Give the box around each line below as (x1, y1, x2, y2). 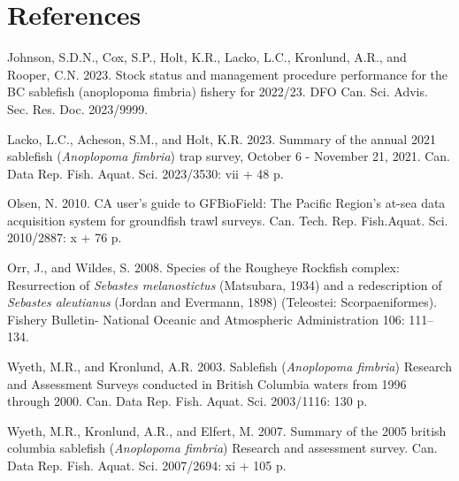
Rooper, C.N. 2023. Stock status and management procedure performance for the (7, 65, 448, 83)
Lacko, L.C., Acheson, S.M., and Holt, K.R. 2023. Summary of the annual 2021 (7, 129, 436, 148)
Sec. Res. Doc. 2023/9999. (7, 99, 149, 118)
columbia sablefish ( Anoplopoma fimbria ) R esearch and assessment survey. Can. (7, 439, 438, 457)
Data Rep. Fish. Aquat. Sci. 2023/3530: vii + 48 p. (7, 164, 284, 182)
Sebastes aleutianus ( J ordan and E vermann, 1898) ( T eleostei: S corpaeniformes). (7, 293, 438, 311)
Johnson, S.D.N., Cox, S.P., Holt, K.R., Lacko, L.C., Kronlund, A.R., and (7, 48, 407, 66)
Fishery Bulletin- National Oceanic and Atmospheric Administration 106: (7, 309, 405, 328)
